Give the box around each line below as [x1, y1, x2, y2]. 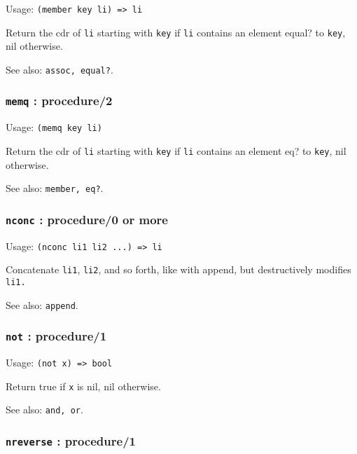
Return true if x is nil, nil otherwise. [6, 378, 161, 393]
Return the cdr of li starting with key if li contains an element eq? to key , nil [6, 144, 346, 158]
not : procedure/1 [6, 327, 107, 345]
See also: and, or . [6, 402, 83, 417]
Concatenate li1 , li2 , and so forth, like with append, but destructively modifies [6, 262, 351, 277]
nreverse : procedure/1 [6, 432, 136, 449]
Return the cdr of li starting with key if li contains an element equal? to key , [6, 25, 346, 39]
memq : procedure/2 [6, 92, 113, 109]
